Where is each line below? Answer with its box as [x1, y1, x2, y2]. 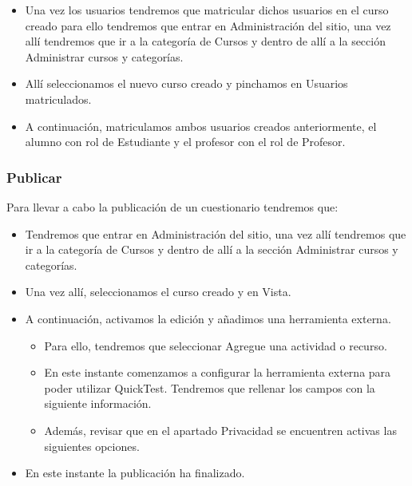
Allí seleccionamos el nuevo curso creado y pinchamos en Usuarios [25, 75, 348, 92]
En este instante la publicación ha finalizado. [25, 464, 245, 481]
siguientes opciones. [44, 437, 140, 454]
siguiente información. [44, 395, 152, 412]
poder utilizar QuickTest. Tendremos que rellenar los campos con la [44, 379, 375, 396]
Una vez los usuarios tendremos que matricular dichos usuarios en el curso [25, 2, 389, 18]
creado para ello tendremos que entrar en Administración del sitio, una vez [25, 17, 391, 34]
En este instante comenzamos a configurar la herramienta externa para [44, 364, 391, 381]
